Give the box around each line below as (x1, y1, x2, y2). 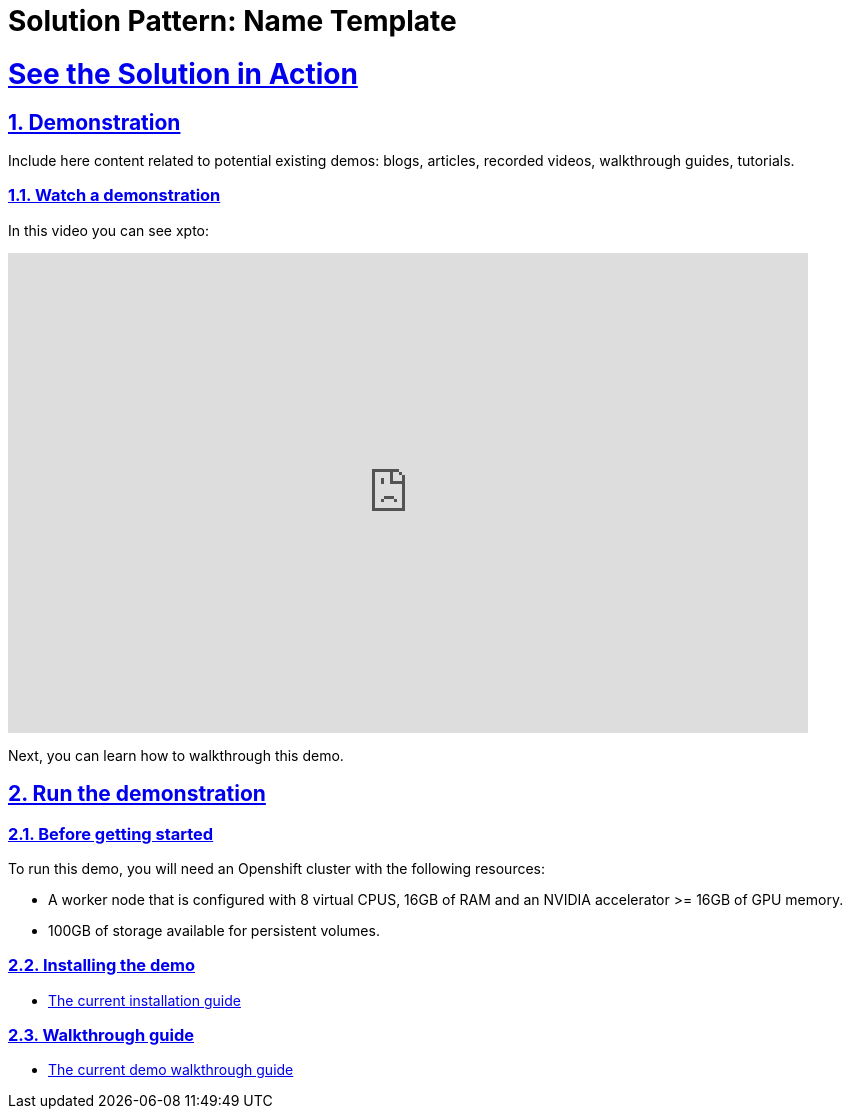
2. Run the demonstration (8, 781, 266, 807)
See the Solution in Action (8, 56, 358, 91)
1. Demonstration (8, 109, 181, 135)
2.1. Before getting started (8, 823, 214, 844)
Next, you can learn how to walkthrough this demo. (8, 746, 344, 764)
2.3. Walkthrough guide (8, 1025, 194, 1046)
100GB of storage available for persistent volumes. (48, 921, 380, 939)
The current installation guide (48, 991, 241, 1009)
